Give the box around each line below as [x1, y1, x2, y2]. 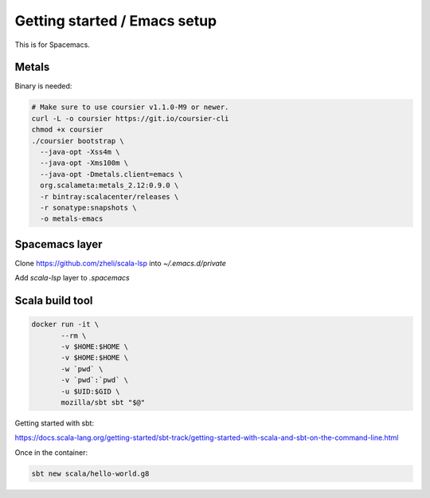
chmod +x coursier [31, 125, 104, 135]
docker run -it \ [31, 320, 100, 329]
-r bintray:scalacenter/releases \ [40, 192, 179, 201]
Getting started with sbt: [14, 418, 95, 428]
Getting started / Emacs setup [14, 12, 217, 29]
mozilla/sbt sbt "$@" [61, 398, 146, 406]
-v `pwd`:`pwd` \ [61, 375, 129, 385]
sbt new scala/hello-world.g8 [31, 469, 150, 478]
